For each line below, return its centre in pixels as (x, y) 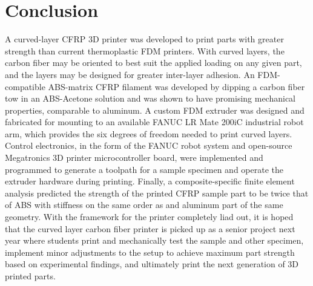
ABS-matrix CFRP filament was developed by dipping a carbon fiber (176, 86)
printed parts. (30, 276)
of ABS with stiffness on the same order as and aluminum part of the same (144, 205)
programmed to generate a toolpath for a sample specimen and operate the (144, 169)
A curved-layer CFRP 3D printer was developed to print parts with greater (144, 39)
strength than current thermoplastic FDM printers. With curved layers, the (145, 50)
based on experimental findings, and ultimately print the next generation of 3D (152, 264)
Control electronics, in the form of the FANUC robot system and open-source (149, 145)
